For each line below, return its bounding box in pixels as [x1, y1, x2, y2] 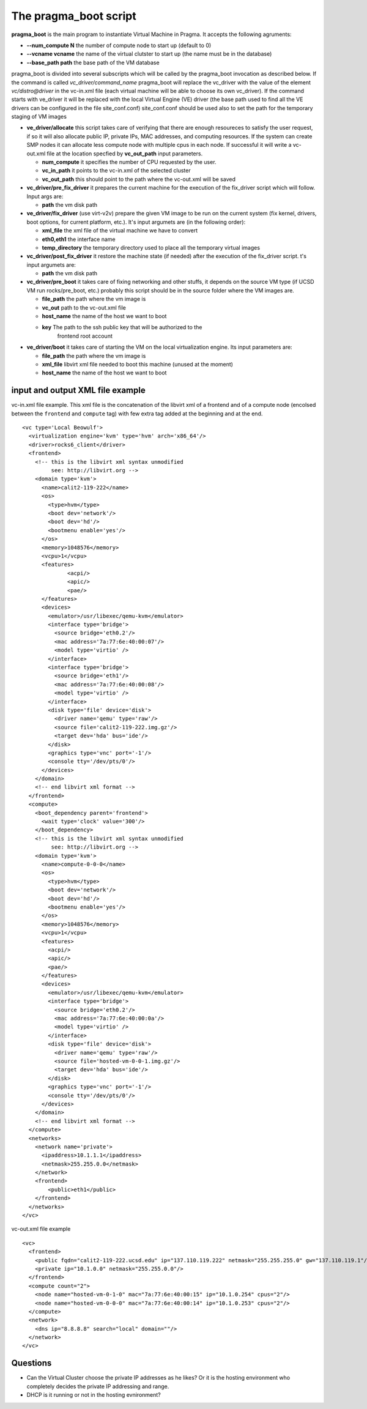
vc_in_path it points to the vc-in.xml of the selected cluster [42, 167, 191, 174]
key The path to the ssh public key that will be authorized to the [42, 324, 202, 331]
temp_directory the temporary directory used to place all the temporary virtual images [42, 244, 260, 251]
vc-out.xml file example [11, 1225, 71, 1233]
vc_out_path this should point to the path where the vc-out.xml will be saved [42, 175, 235, 183]
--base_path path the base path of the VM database [26, 59, 160, 66]
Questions [11, 1358, 52, 1369]
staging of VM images [11, 113, 67, 121]
